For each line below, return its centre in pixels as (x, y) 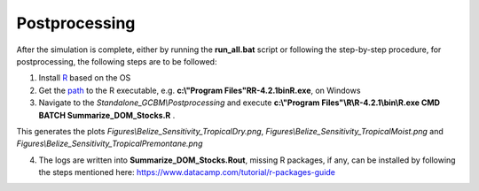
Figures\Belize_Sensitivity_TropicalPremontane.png (110, 144)
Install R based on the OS (85, 78)
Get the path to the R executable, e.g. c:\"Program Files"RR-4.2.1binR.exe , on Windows (200, 90)
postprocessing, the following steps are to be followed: (117, 61)
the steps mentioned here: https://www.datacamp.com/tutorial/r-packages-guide (187, 172)
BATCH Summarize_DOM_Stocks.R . (107, 115)
